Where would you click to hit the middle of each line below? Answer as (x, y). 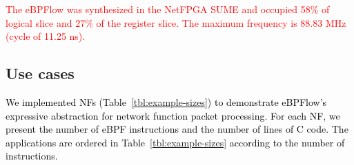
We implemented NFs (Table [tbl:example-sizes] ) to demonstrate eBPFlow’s (166, 101)
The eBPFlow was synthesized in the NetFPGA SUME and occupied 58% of (168, 9)
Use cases (40, 73)
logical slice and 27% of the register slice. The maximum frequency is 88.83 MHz (176, 22)
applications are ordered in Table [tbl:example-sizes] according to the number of (175, 142)
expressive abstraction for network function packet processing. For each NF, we (173, 115)
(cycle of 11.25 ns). (46, 36)
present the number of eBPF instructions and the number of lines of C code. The (177, 129)
